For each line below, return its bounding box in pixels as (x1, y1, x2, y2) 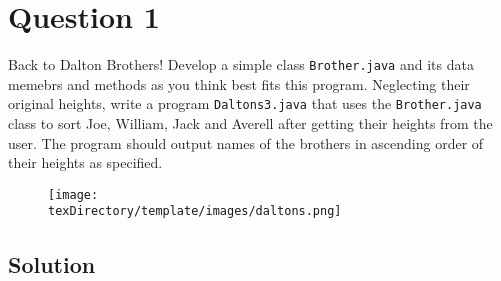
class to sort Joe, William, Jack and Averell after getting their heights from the (8, 113, 493, 134)
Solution (8, 248, 96, 279)
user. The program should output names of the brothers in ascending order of (8, 132, 484, 153)
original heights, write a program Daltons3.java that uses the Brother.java (8, 93, 482, 114)
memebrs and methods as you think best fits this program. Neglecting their (8, 73, 470, 94)
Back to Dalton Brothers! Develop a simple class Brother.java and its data (8, 54, 474, 75)
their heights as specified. (8, 152, 163, 173)
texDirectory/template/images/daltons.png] (48, 204, 342, 219)
